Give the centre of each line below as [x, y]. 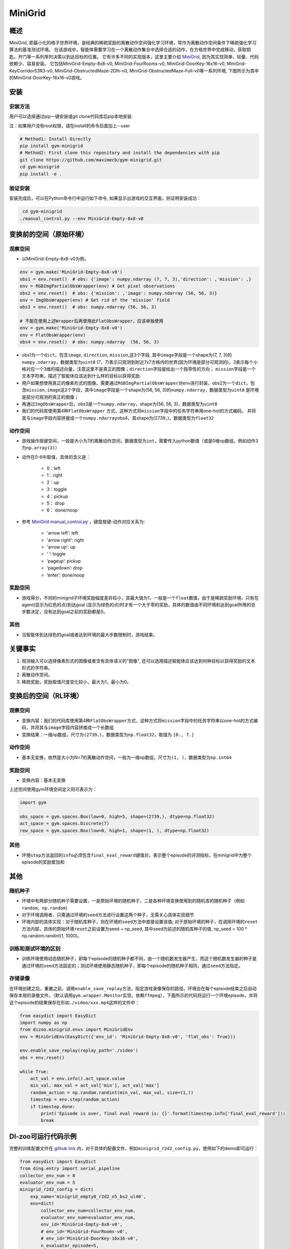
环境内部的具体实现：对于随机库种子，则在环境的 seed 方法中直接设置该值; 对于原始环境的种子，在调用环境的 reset [140, 922]
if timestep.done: [53, 1106]
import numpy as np [43, 1022]
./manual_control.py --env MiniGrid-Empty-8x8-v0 [82, 218]
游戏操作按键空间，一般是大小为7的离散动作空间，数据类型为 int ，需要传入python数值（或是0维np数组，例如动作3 [140, 441]
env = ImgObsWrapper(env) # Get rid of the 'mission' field [95, 300]
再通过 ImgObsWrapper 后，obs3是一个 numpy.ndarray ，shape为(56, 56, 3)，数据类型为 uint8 [120, 404]
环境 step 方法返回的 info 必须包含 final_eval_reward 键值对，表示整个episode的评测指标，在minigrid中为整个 [137, 855]
